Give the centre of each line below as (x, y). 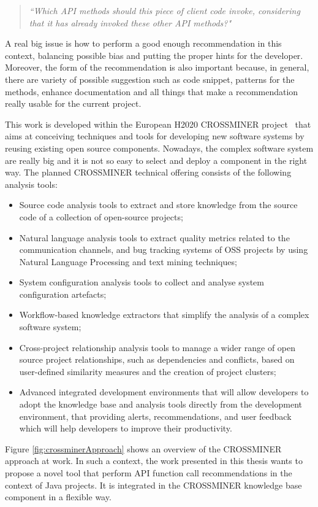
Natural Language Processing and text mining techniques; (128, 261)
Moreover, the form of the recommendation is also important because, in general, (157, 67)
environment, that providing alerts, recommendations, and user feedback (155, 416)
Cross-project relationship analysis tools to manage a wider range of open (157, 347)
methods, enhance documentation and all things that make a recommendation (152, 91)
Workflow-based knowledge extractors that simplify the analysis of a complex (164, 315)
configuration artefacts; (63, 294)
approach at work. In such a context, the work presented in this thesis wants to (154, 461)
